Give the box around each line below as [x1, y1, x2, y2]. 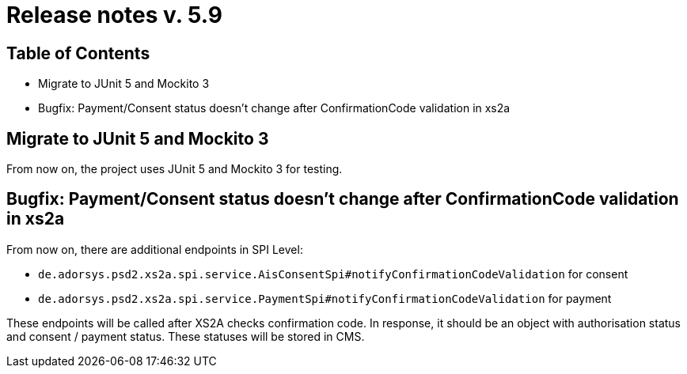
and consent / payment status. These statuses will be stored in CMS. [6, 329, 365, 343]
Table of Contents [6, 43, 150, 63]
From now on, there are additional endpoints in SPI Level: [6, 242, 303, 256]
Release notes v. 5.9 [6, 2, 222, 28]
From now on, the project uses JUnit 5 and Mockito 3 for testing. [6, 162, 343, 176]
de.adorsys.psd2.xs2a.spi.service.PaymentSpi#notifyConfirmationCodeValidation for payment [38, 291, 612, 305]
